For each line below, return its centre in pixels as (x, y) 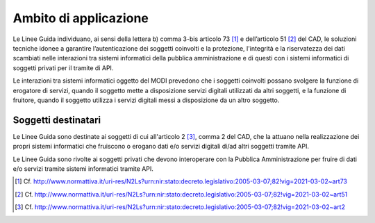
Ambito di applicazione (81, 18)
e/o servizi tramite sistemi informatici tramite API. (83, 168)
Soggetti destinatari (57, 120)
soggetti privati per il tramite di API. (63, 68)
